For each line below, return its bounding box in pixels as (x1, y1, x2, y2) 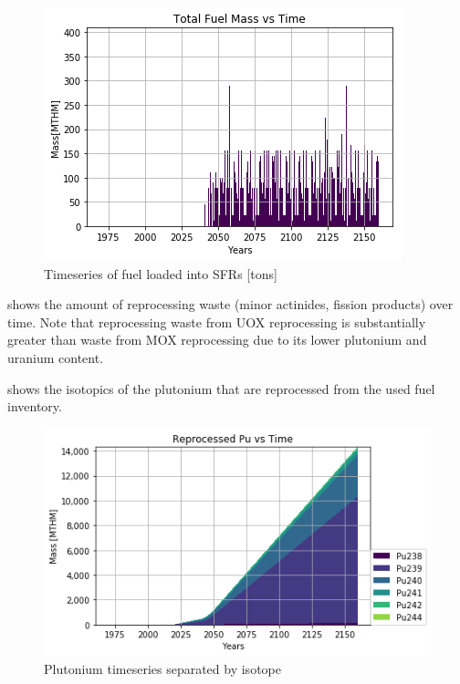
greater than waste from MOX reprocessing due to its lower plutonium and (7, 330, 427, 349)
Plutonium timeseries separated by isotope (44, 659, 281, 679)
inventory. (7, 397, 62, 416)
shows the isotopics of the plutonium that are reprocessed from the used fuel (7, 378, 435, 398)
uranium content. (7, 347, 104, 367)
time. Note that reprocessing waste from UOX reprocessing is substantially (7, 312, 426, 331)
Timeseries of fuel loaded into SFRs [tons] (44, 264, 277, 283)
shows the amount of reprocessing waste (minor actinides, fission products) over (7, 295, 454, 314)
